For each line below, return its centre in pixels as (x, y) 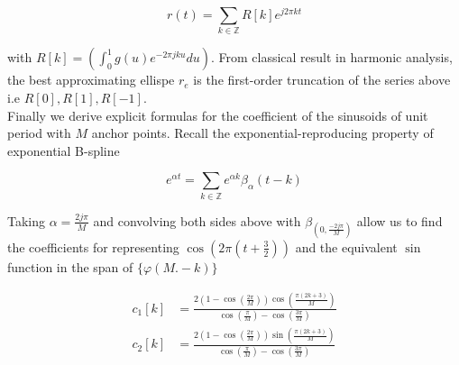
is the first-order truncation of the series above (322, 80)
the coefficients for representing (93, 246)
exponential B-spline (64, 150)
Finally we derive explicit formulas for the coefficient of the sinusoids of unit (218, 115)
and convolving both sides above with (197, 220)
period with (39, 133)
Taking (27, 220)
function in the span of (70, 266)
